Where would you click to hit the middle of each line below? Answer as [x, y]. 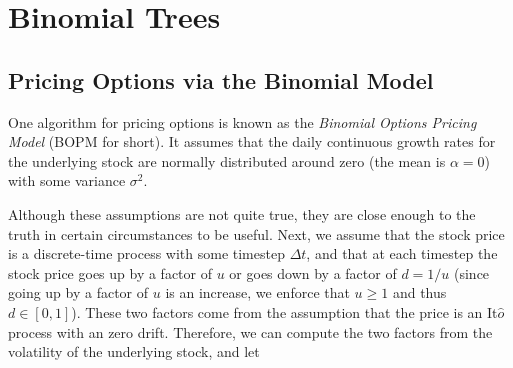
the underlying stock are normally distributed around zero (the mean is [227, 160]
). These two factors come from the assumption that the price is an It [284, 311]
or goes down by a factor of [313, 272]
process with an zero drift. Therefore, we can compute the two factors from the [250, 331]
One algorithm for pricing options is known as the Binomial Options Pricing [242, 121]
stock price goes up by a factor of [110, 272]
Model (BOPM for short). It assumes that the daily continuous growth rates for [252, 141]
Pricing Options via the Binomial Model [221, 79]
